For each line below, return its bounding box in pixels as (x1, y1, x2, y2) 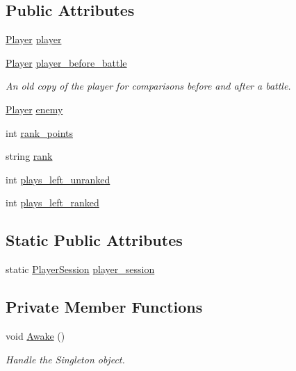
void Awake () (6, 328, 65, 343)
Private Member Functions (6, 296, 203, 318)
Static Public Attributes (6, 229, 183, 251)
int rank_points (6, 125, 73, 140)
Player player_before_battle (6, 55, 127, 69)
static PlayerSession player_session (6, 262, 155, 277)
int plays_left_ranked (6, 195, 99, 210)
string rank (6, 149, 53, 163)
